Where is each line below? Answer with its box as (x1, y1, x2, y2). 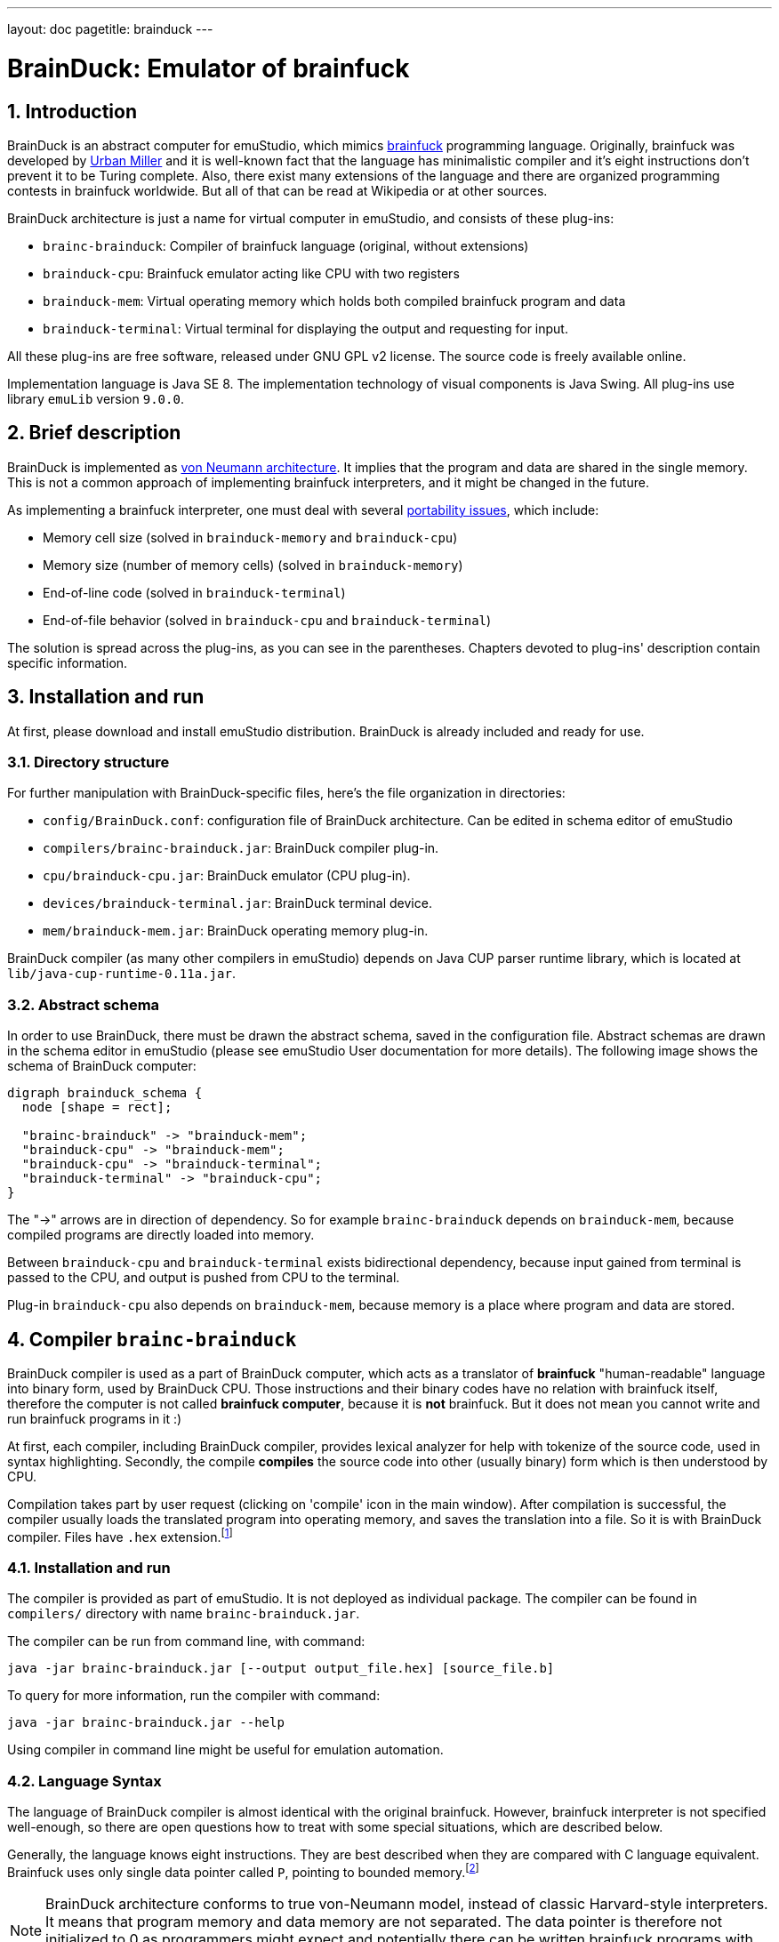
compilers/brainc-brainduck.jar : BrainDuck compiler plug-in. (43, 840, 439, 856)
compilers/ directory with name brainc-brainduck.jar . (7, 1606, 360, 1622)
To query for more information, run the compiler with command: (7, 1688, 381, 1704)
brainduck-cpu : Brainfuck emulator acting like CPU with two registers (43, 265, 460, 281)
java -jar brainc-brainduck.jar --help (7, 1715, 285, 1730)
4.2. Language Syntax (7, 1771, 162, 1790)
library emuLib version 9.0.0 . (7, 390, 184, 406)
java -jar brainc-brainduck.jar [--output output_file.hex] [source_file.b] (7, 1661, 555, 1676)
